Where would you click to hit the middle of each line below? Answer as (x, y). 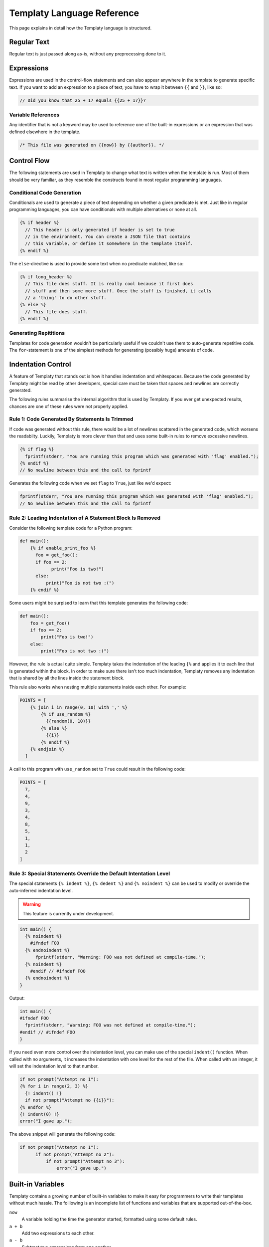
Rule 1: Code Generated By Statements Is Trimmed (71, 419)
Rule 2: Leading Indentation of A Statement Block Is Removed (85, 518)
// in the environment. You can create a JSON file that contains (108, 237)
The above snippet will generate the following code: (62, 1134)
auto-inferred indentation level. (41, 890)
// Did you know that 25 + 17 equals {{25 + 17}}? (83, 100)
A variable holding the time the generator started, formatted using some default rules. (109, 1219)
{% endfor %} (36, 1107)
